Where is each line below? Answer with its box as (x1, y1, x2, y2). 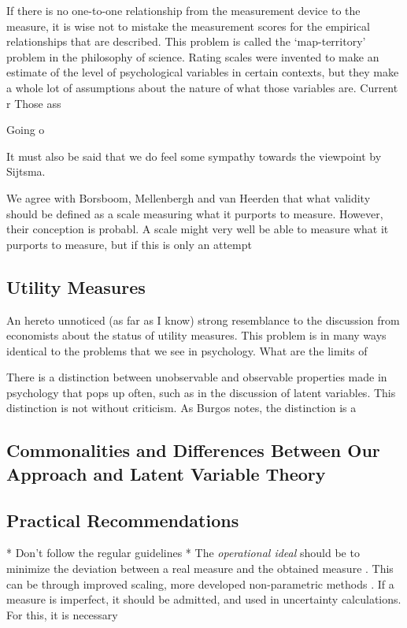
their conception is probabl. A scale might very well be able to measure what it (6, 221, 389, 237)
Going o (6, 121, 45, 138)
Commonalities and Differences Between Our (6, 438, 380, 463)
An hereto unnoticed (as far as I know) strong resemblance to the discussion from (6, 311, 400, 328)
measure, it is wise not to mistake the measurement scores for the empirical (6, 17, 370, 34)
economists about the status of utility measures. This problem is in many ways (6, 327, 387, 344)
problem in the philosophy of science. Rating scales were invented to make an (6, 48, 379, 65)
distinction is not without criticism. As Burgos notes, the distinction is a (6, 399, 357, 416)
